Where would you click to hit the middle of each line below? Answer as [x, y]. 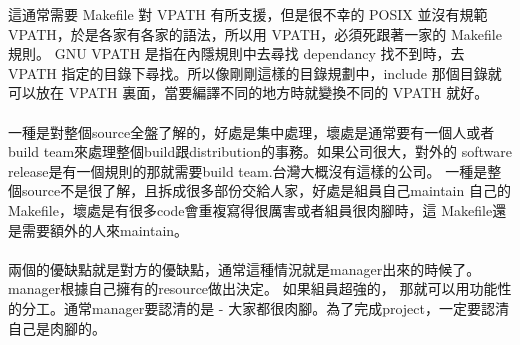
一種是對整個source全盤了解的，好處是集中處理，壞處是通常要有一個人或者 [251, 131]
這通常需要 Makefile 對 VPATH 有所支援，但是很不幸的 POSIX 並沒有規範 [248, 14]
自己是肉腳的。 [57, 327]
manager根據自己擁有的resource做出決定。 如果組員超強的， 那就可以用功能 [253, 288]
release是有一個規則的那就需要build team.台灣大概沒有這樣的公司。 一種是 [248, 170]
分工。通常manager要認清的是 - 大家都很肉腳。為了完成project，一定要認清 [265, 307]
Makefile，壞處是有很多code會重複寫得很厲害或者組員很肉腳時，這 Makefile [250, 209]
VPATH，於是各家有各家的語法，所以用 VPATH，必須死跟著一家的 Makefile [255, 33]
